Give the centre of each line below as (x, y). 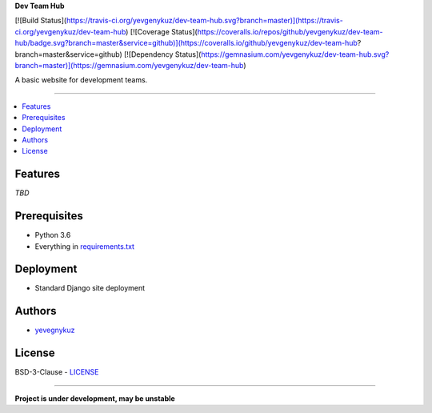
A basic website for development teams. (81, 80)
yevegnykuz (55, 330)
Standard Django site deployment (90, 288)
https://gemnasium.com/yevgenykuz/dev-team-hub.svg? (295, 54)
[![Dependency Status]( (163, 54)
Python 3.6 (53, 235)
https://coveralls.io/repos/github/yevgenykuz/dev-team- (290, 31)
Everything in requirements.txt (85, 246)
